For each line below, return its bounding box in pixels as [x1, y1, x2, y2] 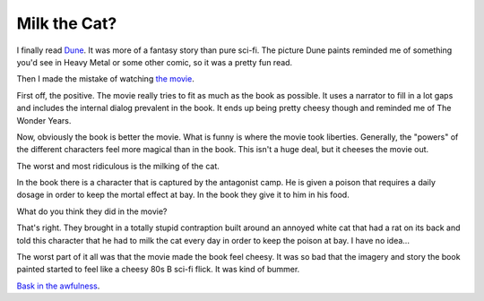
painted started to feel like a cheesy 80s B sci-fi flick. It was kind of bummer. [16, 264, 300, 275]
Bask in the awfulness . [16, 280, 100, 291]
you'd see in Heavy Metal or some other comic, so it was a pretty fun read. [16, 56, 293, 67]
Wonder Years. [16, 115, 72, 125]
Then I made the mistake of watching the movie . [16, 73, 194, 84]
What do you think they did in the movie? [16, 206, 168, 217]
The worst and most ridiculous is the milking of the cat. [16, 160, 220, 171]
